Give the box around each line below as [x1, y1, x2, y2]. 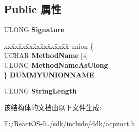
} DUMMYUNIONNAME [4, 69, 95, 79]
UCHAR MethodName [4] [4, 50, 88, 60]
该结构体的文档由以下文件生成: [4, 102, 101, 112]
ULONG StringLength [4, 86, 77, 96]
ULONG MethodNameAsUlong [4, 59, 108, 70]
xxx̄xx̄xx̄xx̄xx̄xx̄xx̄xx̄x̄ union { [4, 40, 94, 51]
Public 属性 [4, 1, 61, 17]
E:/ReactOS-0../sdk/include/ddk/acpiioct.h [4, 118, 135, 129]
